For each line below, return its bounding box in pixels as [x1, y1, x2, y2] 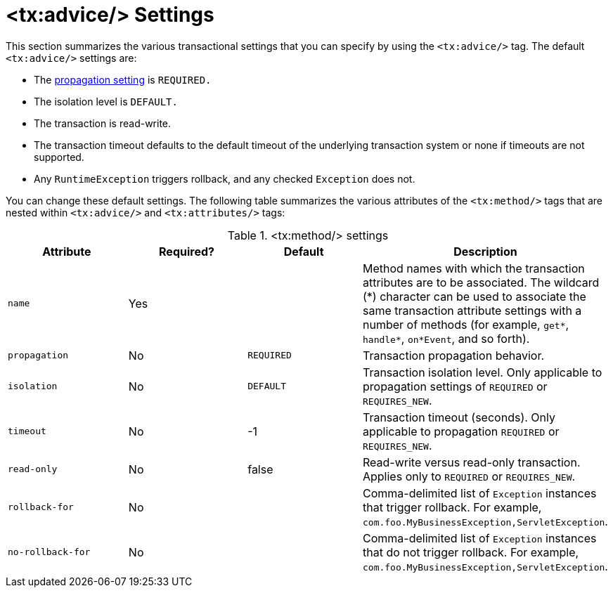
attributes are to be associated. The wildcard [362, 275, 600, 289]
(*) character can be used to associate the [362, 289, 586, 304]
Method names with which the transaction [362, 261, 585, 275]
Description [453, 244, 517, 259]
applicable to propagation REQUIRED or [362, 424, 560, 438]
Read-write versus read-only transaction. [362, 455, 581, 469]
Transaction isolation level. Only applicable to [362, 365, 602, 379]
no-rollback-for [8, 547, 91, 558]
